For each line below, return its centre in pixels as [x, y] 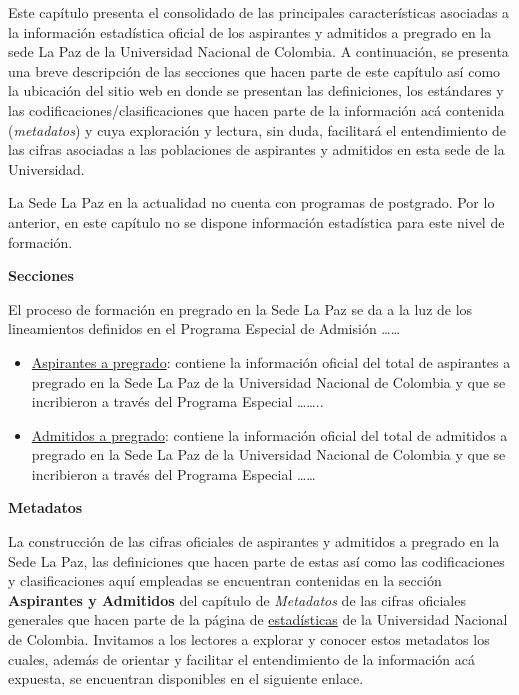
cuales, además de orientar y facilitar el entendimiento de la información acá [241, 658]
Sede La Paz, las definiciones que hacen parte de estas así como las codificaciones [256, 560]
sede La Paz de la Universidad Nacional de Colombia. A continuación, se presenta [258, 51]
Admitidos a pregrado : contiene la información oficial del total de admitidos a [269, 434]
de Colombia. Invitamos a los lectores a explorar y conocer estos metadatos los [249, 639]
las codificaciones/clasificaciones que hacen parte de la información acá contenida [256, 109]
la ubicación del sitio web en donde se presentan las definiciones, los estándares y [256, 90]
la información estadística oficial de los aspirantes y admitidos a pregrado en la [250, 31]
